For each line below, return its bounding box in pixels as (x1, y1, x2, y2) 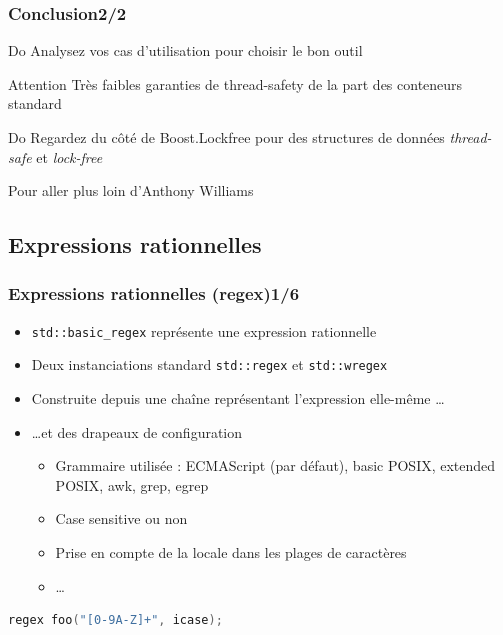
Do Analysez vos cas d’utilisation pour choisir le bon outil (8, 40, 363, 61)
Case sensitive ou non (55, 508, 188, 529)
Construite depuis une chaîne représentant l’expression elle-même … (31, 388, 445, 409)
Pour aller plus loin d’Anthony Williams (8, 180, 254, 201)
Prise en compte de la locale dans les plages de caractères (55, 542, 407, 563)
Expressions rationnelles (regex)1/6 (8, 281, 300, 306)
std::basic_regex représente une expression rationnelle (31, 320, 377, 341)
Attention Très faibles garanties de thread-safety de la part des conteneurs (8, 73, 463, 94)
